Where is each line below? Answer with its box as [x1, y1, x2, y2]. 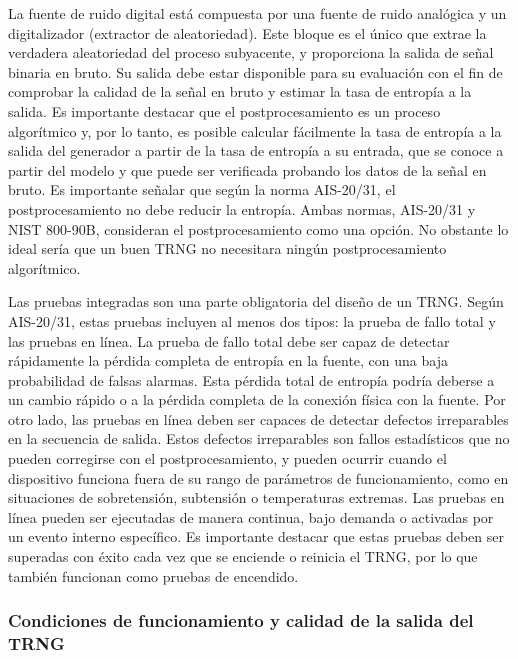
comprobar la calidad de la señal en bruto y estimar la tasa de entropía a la [8, 81, 472, 102]
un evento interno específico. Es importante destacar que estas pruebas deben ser [8, 526, 504, 547]
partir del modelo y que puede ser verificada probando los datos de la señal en [8, 159, 487, 180]
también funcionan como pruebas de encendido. [8, 565, 299, 586]
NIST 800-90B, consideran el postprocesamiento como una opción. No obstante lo [8, 218, 509, 239]
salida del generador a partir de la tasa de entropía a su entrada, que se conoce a [8, 140, 504, 161]
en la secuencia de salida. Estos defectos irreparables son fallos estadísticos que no [8, 428, 510, 449]
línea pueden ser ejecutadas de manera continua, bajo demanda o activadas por [8, 506, 494, 527]
